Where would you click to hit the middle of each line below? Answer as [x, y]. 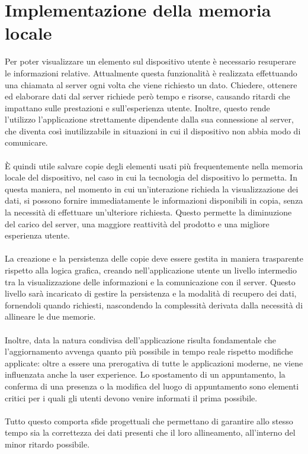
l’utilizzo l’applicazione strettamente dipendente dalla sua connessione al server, [149, 119]
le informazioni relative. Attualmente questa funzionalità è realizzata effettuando [151, 73]
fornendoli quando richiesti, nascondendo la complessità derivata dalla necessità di [154, 305]
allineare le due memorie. [50, 316]
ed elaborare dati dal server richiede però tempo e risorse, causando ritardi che [147, 96]
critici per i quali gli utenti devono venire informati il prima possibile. [131, 397]
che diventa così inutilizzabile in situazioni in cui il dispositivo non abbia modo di [153, 131]
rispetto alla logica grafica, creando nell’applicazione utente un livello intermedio [151, 270]
